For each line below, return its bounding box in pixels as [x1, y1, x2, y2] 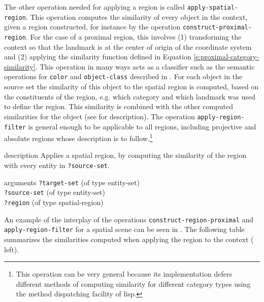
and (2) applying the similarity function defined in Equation [4, 51, 191, 62]
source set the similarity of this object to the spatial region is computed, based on [4, 81, 259, 92]
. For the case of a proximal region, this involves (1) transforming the [25, 31, 242, 42]
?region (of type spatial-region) [4, 196, 104, 207]
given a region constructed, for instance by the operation [4, 21, 181, 32]
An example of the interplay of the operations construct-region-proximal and [4, 214, 254, 224]
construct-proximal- [182, 24, 252, 31]
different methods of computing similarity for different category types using [16, 278, 251, 289]
